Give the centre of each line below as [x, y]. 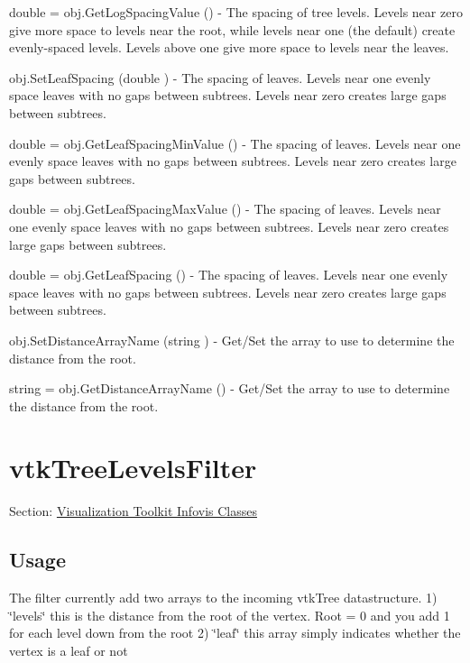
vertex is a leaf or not [69, 650]
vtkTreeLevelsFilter [133, 468]
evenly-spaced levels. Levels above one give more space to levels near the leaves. [229, 47]
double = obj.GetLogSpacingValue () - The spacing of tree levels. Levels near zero [236, 12]
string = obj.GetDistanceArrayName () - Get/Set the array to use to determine [230, 388]
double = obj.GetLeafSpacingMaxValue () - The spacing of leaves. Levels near [225, 209]
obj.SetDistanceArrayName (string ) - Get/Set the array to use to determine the [232, 340]
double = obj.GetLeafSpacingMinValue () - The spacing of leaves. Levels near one [235, 143]
